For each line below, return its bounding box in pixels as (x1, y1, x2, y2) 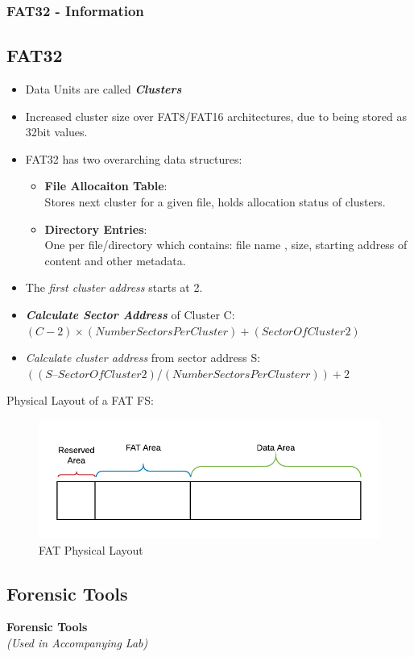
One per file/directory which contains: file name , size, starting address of (44, 236, 408, 253)
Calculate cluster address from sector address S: (25, 349, 261, 366)
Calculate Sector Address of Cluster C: (25, 306, 235, 322)
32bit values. (25, 123, 88, 140)
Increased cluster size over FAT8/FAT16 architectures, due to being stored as (25, 107, 407, 124)
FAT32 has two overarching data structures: (25, 150, 242, 167)
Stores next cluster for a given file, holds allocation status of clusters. (44, 193, 386, 210)
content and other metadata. (44, 252, 186, 268)
